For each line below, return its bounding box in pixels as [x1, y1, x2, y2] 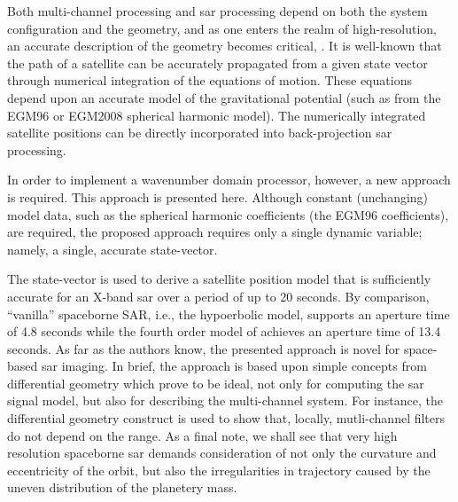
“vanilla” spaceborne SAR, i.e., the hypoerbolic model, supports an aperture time [7, 304, 450, 323]
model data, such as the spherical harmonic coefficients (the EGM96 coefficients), [7, 205, 449, 224]
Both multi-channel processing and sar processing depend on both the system [7, 2, 428, 20]
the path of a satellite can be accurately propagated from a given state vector [7, 53, 428, 72]
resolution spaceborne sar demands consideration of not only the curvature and [7, 443, 437, 462]
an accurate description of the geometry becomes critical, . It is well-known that [7, 36, 442, 55]
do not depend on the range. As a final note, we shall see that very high [7, 426, 398, 444]
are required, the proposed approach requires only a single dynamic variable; [7, 223, 423, 241]
